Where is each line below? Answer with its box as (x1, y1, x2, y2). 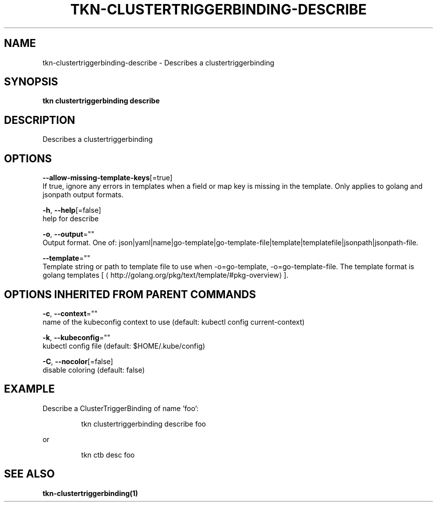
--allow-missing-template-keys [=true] (42, 173, 173, 182)
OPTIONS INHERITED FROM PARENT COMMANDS (4, 288, 256, 301)
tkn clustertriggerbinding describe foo (81, 419, 206, 428)
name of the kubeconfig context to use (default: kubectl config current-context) (42, 317, 305, 326)
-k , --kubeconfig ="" (42, 333, 111, 342)
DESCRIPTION (4, 113, 75, 126)
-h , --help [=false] (42, 206, 101, 215)
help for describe (42, 214, 99, 223)
